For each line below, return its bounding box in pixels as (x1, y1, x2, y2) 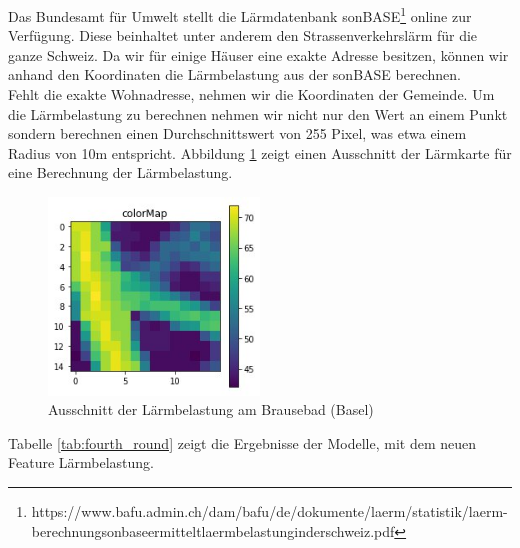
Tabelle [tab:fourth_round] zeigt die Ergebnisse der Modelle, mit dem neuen (8, 432, 477, 453)
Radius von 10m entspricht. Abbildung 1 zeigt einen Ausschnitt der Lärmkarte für (8, 142, 512, 163)
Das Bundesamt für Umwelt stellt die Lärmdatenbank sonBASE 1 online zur (8, 3, 472, 26)
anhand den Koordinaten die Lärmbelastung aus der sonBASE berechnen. (8, 64, 461, 85)
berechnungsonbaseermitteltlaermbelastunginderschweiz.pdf (31, 520, 395, 541)
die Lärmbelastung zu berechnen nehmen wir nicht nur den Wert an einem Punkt (8, 103, 508, 124)
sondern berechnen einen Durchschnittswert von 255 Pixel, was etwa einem (8, 123, 467, 144)
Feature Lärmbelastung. (8, 452, 155, 473)
